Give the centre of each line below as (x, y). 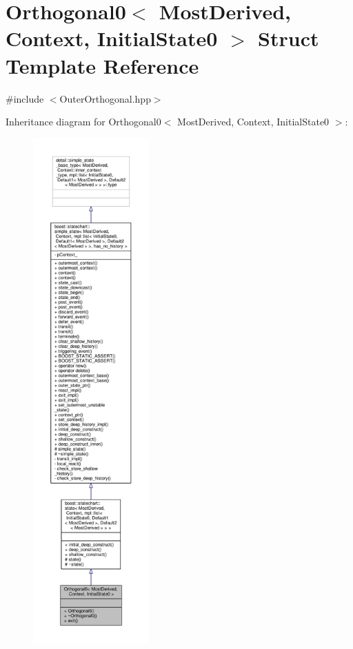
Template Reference (102, 65)
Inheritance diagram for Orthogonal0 (83, 122)
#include (25, 98)
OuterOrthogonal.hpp (105, 98)
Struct (289, 38)
